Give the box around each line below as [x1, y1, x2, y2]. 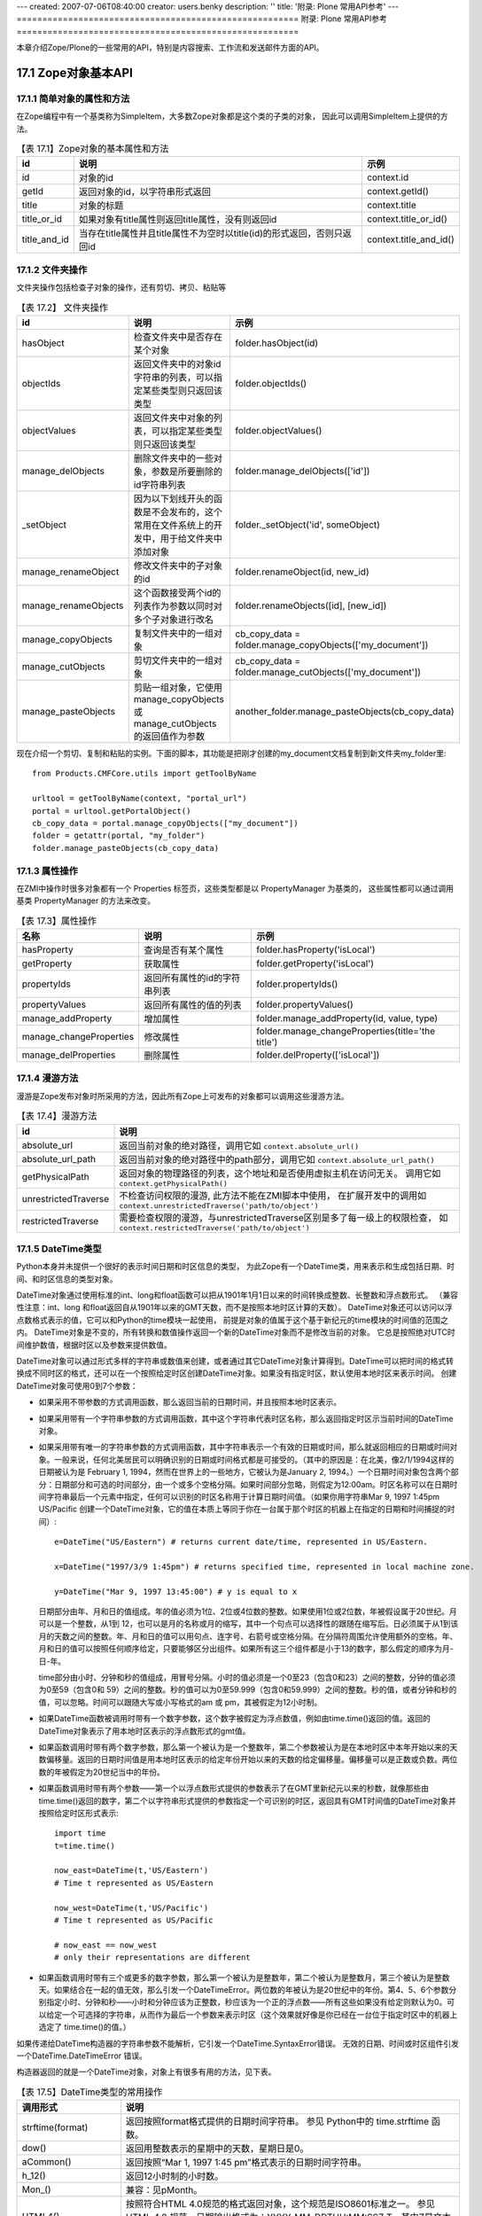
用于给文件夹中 [159, 533, 223, 544]
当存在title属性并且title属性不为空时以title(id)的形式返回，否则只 [78, 227, 343, 239]
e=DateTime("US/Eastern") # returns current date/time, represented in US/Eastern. [54, 1537, 429, 1547]
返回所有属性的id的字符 [144, 971, 241, 984]
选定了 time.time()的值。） [38, 2022, 131, 2033]
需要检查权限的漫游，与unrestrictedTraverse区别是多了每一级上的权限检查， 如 [119, 1211, 448, 1223]
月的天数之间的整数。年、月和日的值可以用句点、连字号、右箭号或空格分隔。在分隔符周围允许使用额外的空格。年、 [38, 1631, 458, 1642]
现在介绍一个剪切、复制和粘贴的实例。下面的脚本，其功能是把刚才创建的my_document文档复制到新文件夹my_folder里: [16, 748, 447, 758]
